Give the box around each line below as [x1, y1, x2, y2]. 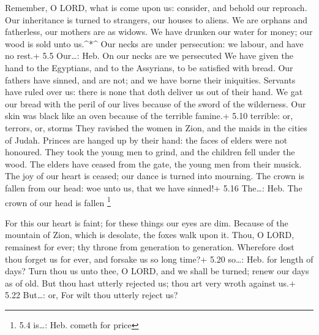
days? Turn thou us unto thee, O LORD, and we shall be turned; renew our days [5, 264, 309, 277]
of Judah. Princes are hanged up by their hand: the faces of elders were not [5, 133, 288, 146]
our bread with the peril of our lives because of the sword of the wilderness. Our [5, 97, 306, 110]
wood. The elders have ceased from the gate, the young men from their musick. [5, 157, 302, 170]
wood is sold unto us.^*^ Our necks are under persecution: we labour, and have [5, 37, 304, 50]
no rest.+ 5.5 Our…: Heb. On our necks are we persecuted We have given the [5, 49, 293, 62]
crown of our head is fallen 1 [5, 194, 111, 209]
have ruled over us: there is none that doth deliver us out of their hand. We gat [5, 85, 303, 98]
